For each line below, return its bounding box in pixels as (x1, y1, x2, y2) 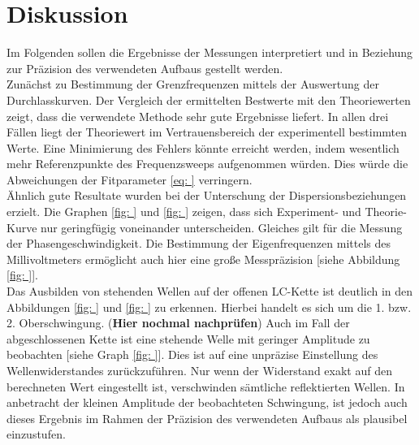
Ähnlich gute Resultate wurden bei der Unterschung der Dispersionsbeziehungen (6, 187, 407, 204)
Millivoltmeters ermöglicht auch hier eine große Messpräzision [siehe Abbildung (6, 250, 400, 267)
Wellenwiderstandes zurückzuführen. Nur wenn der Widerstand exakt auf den (6, 362, 392, 378)
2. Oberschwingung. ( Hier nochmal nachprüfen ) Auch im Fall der (6, 314, 350, 331)
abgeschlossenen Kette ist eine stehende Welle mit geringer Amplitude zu (6, 330, 370, 347)
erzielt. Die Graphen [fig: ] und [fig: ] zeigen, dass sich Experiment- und (6, 203, 361, 220)
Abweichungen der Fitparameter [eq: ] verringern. (6, 171, 253, 188)
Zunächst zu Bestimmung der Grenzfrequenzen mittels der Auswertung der (6, 76, 379, 93)
